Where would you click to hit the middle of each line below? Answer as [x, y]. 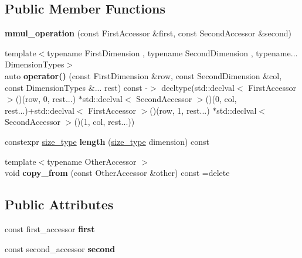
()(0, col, [221, 99]
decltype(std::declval [198, 87]
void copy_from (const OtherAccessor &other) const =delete [117, 173]
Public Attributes [59, 204]
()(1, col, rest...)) [104, 122]
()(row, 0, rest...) [46, 99]
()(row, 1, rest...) [180, 110]
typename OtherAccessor [92, 161]
